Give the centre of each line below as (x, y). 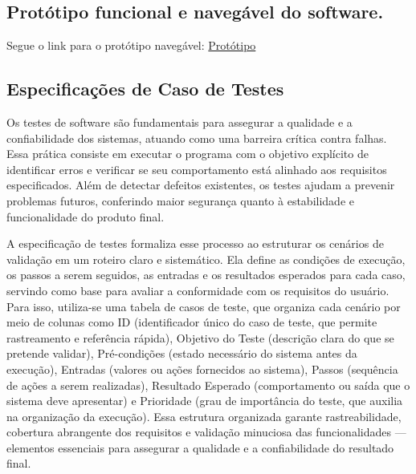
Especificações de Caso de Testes (145, 89)
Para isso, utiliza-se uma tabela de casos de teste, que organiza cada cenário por (204, 306)
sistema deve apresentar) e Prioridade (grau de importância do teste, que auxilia (205, 401)
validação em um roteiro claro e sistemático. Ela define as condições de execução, (206, 259)
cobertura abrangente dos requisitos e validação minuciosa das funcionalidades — (206, 432)
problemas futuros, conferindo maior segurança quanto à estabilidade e (180, 200)
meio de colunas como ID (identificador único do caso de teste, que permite (192, 322)
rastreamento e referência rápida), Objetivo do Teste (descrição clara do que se (200, 337)
